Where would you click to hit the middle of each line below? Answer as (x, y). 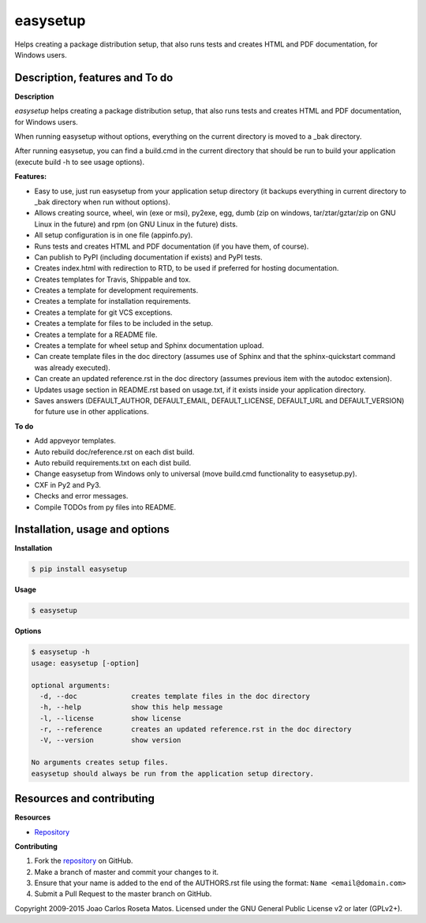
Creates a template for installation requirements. (112, 301)
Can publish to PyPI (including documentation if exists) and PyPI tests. (149, 257)
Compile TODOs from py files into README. (105, 507)
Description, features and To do (94, 78)
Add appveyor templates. (75, 441)
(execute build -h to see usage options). (80, 162)
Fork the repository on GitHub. (84, 861)
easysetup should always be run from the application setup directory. (173, 774)
